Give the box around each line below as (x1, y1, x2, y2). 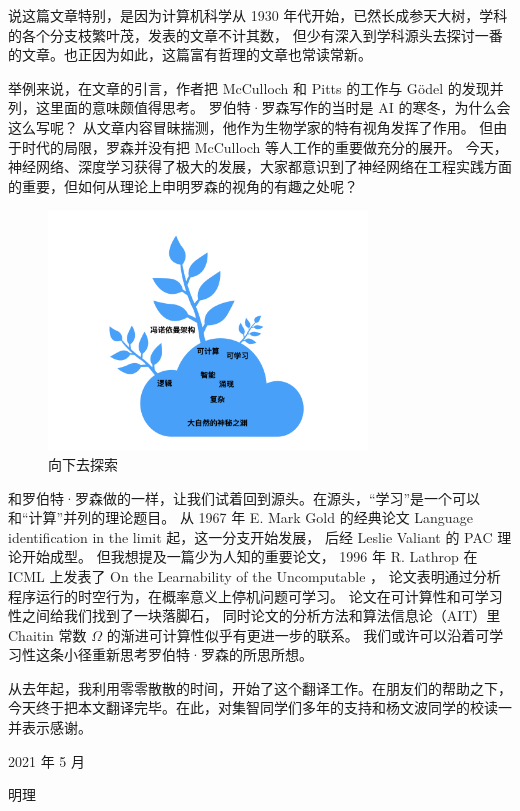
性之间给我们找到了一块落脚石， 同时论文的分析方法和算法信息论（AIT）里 (8, 605, 501, 626)
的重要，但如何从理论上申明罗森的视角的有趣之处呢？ (8, 175, 358, 196)
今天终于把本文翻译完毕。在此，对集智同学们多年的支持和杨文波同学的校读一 (8, 697, 512, 718)
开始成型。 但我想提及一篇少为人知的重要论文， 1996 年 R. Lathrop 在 (21, 546, 478, 567)
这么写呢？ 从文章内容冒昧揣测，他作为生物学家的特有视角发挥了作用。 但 (8, 116, 494, 137)
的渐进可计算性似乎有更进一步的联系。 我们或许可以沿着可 (106, 624, 490, 645)
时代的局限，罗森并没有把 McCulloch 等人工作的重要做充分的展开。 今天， (21, 136, 508, 157)
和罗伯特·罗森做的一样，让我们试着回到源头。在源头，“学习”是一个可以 (8, 487, 481, 508)
